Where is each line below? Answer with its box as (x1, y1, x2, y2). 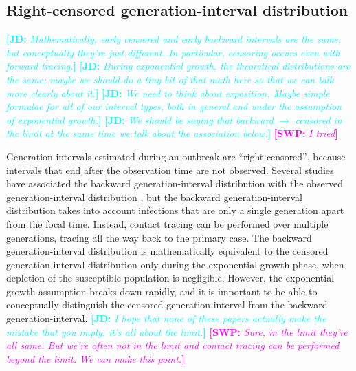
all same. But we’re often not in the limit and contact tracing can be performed (6, 338, 340, 352)
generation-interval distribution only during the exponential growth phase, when (6, 257, 344, 271)
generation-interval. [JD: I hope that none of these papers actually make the (6, 311, 326, 326)
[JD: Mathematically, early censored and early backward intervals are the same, (6, 32, 342, 46)
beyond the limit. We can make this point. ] (6, 351, 185, 365)
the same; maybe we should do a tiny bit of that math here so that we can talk (6, 72, 334, 86)
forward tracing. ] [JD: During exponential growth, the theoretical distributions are (6, 59, 351, 73)
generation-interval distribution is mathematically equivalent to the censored (6, 244, 329, 258)
